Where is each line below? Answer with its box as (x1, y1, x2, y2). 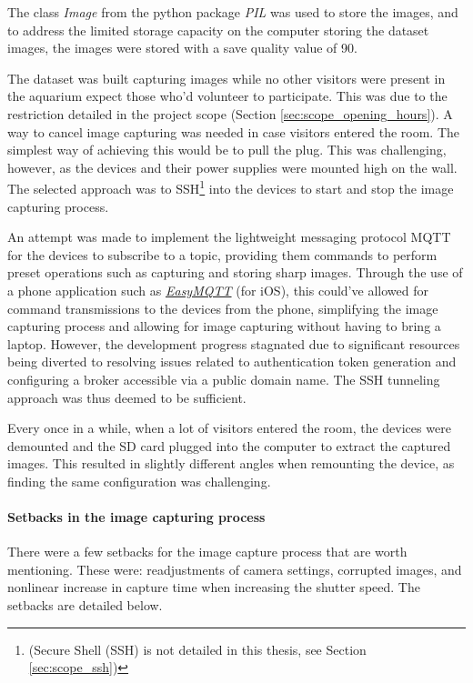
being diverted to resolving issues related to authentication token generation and (7, 352, 457, 371)
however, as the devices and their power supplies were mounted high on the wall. (7, 157, 458, 176)
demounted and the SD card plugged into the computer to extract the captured (7, 436, 451, 455)
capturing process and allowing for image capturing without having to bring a (7, 316, 441, 336)
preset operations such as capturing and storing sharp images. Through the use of (7, 263, 463, 282)
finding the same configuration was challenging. (7, 471, 271, 490)
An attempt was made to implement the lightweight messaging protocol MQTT (7, 227, 451, 246)
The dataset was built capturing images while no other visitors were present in (7, 68, 446, 87)
